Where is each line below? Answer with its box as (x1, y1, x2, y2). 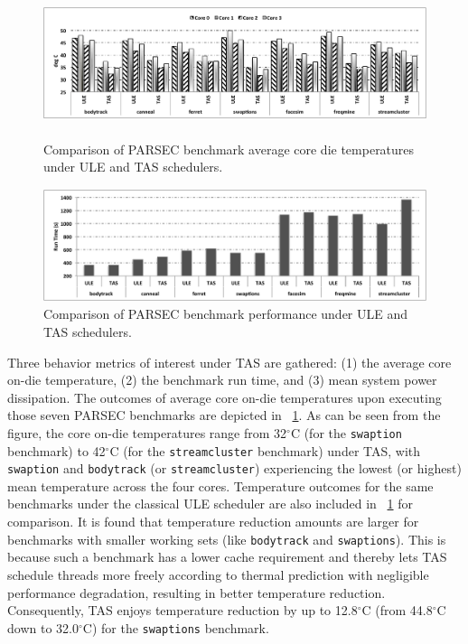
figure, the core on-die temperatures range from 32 (7, 423, 287, 442)
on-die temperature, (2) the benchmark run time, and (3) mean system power (7, 370, 437, 389)
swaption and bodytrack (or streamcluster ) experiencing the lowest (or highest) (7, 459, 462, 478)
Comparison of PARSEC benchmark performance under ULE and (43, 304, 408, 323)
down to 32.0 (7, 618, 79, 637)
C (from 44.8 (361, 601, 433, 620)
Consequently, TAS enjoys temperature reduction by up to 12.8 (7, 601, 358, 620)
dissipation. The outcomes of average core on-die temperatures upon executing (7, 387, 442, 406)
